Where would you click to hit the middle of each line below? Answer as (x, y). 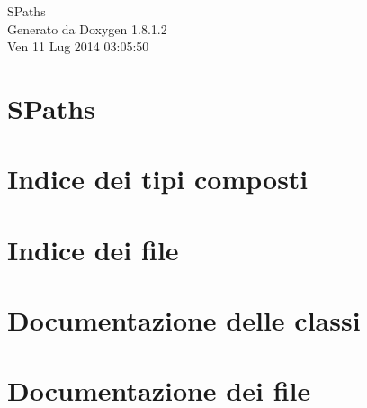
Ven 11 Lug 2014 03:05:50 (78, 46)
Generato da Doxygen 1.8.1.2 (87, 28)
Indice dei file (93, 249)
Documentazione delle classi (184, 320)
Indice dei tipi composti (158, 179)
